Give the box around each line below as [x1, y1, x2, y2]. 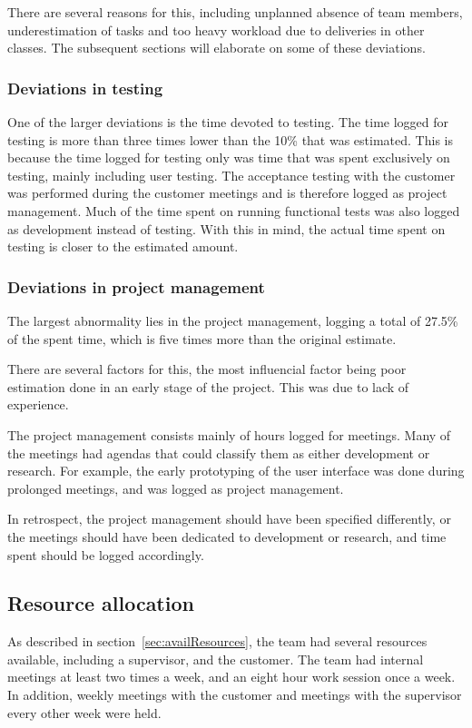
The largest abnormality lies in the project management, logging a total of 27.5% [7, 310, 458, 330]
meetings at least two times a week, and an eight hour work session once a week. [7, 667, 456, 686]
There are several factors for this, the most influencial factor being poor [7, 359, 407, 379]
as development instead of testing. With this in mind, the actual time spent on [7, 219, 446, 238]
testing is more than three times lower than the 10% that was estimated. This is [7, 130, 453, 149]
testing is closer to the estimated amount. [7, 237, 239, 256]
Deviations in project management [7, 275, 265, 298]
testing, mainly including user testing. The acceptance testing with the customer [7, 165, 456, 184]
